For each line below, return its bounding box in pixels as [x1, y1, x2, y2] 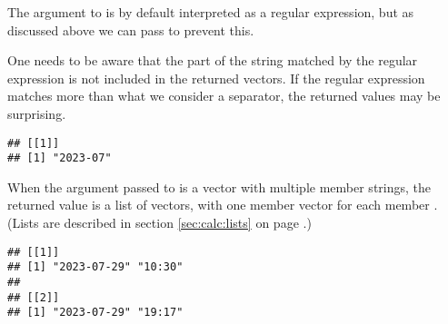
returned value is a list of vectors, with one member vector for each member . [7, 195, 438, 214]
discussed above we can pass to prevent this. [7, 20, 254, 39]
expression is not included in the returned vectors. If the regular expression [7, 68, 425, 87]
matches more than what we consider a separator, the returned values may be [7, 86, 441, 105]
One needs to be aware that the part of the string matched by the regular [7, 51, 418, 70]
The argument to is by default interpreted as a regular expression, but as [7, 3, 414, 21]
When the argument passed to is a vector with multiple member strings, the [7, 177, 432, 196]
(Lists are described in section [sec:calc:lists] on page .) [7, 213, 312, 232]
